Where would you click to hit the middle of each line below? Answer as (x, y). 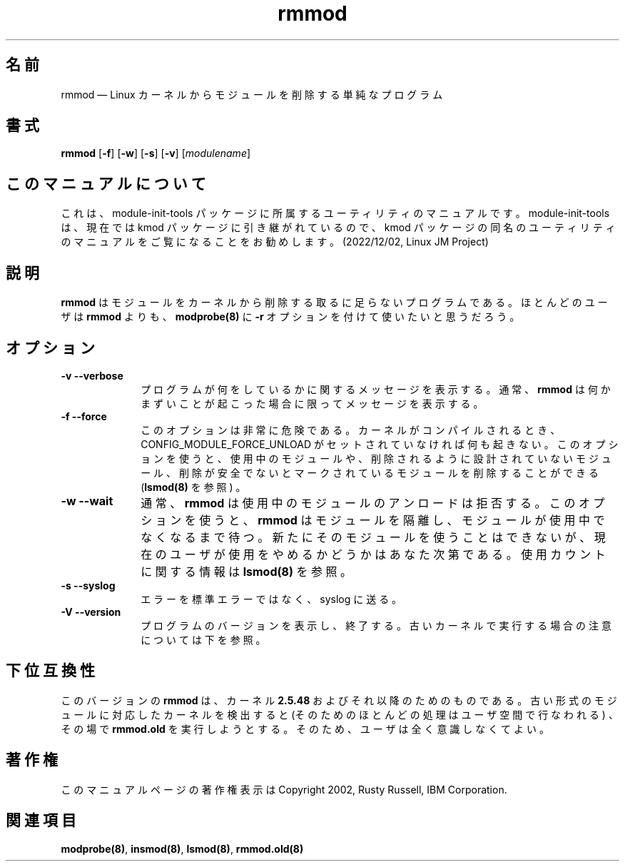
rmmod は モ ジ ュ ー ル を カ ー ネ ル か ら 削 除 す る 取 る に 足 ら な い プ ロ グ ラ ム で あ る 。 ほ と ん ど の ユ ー (334, 303)
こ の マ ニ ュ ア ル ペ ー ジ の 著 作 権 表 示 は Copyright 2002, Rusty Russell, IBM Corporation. (284, 789)
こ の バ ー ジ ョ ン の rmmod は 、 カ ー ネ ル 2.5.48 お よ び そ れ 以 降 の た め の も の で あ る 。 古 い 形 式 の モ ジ (339, 700)
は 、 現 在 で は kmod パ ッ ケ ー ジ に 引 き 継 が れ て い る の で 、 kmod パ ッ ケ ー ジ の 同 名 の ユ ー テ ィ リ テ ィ (338, 228)
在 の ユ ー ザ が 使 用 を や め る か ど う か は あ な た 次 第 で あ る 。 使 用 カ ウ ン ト (373, 554)
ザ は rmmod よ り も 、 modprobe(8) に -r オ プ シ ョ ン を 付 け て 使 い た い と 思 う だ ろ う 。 (290, 317)
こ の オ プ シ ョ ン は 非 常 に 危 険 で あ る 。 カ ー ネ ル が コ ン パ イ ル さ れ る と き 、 (351, 430)
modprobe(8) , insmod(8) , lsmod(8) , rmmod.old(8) (182, 848)
